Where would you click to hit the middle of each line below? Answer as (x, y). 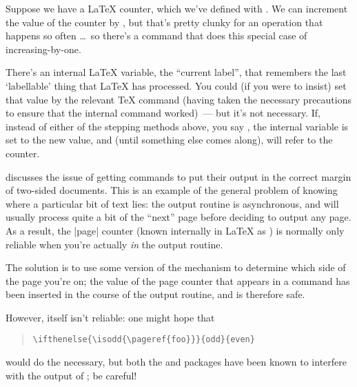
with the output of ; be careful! (71, 375)
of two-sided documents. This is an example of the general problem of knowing (172, 190)
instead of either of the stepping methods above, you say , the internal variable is (177, 126)
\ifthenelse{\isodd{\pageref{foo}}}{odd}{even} (144, 340)
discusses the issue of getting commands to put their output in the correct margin (178, 176)
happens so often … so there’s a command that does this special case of (156, 36)
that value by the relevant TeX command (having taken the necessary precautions (178, 99)
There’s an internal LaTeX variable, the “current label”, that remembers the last (176, 72)
